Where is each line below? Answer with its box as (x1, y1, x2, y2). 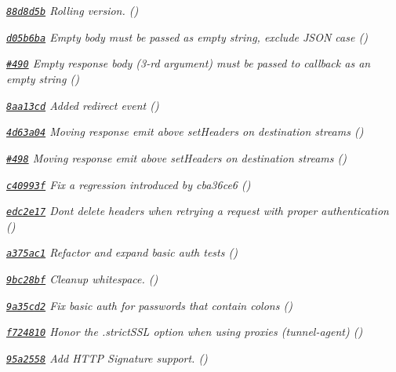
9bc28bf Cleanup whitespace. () (6, 271, 158, 287)
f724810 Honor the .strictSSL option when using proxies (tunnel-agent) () (6, 323, 363, 340)
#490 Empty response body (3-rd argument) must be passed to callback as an (6, 55, 371, 71)
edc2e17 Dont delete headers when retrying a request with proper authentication (6, 202, 389, 219)
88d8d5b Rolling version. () (6, 2, 139, 18)
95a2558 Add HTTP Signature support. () (6, 350, 208, 367)
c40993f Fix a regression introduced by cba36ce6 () (6, 176, 251, 192)
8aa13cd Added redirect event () (6, 97, 159, 113)
